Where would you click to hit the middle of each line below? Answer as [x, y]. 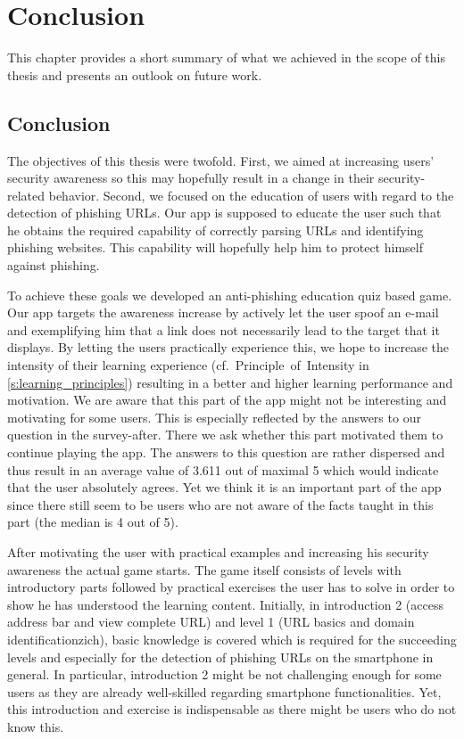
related [26, 195]
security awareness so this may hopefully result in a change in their [191, 178]
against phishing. [54, 265]
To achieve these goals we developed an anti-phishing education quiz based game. [230, 295]
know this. [36, 726]
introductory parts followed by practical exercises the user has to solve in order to [231, 587]
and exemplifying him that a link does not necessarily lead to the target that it [224, 329]
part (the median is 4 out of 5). [93, 522]
